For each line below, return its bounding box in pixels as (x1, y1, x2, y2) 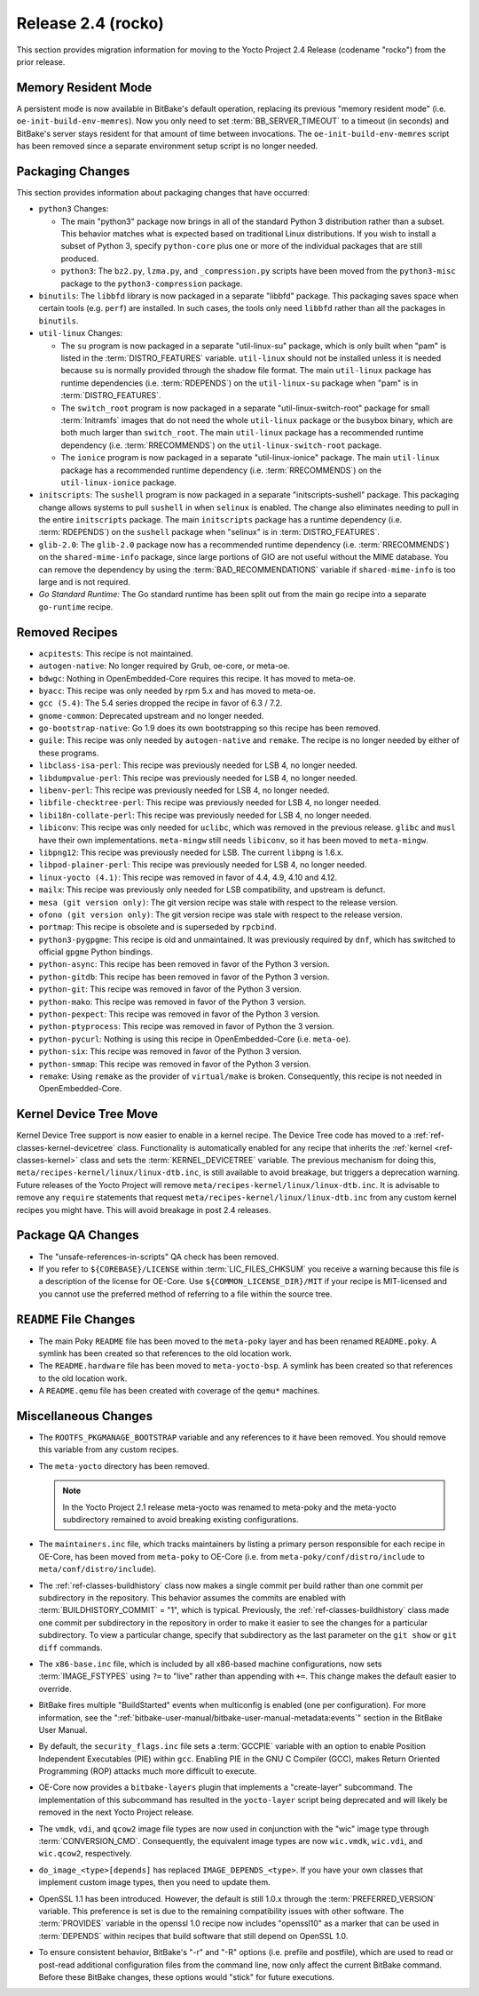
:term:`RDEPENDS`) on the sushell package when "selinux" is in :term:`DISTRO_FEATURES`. (38, 527, 381, 538)
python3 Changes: (38, 204, 109, 214)
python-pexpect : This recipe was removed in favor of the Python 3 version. (38, 1009, 321, 1019)
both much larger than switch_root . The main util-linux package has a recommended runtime (60, 427, 424, 438)
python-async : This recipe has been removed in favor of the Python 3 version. (38, 959, 330, 970)
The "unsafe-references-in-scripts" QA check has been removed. (38, 1251, 279, 1262)
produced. (60, 253, 99, 264)
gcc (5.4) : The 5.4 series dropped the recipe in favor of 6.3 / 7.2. (38, 698, 283, 708)
